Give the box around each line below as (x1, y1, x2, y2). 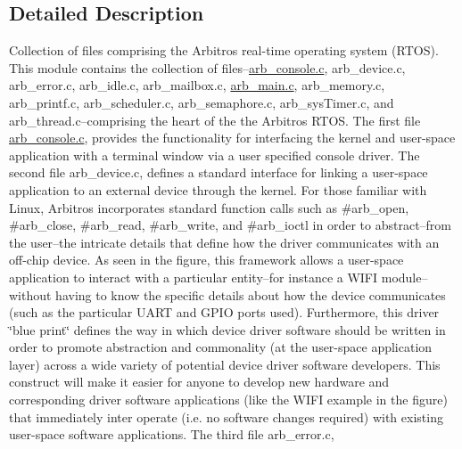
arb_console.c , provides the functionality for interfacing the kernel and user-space (9, 128, 456, 147)
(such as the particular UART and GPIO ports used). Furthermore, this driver (9, 303, 440, 322)
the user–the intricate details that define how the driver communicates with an (9, 233, 440, 251)
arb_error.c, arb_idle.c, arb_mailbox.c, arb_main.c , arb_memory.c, (9, 76, 385, 94)
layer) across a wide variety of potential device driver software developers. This (9, 355, 441, 373)
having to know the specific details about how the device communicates (55, 285, 446, 304)
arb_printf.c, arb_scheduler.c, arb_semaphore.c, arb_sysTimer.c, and (9, 93, 394, 111)
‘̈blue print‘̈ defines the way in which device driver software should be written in (9, 320, 446, 339)
